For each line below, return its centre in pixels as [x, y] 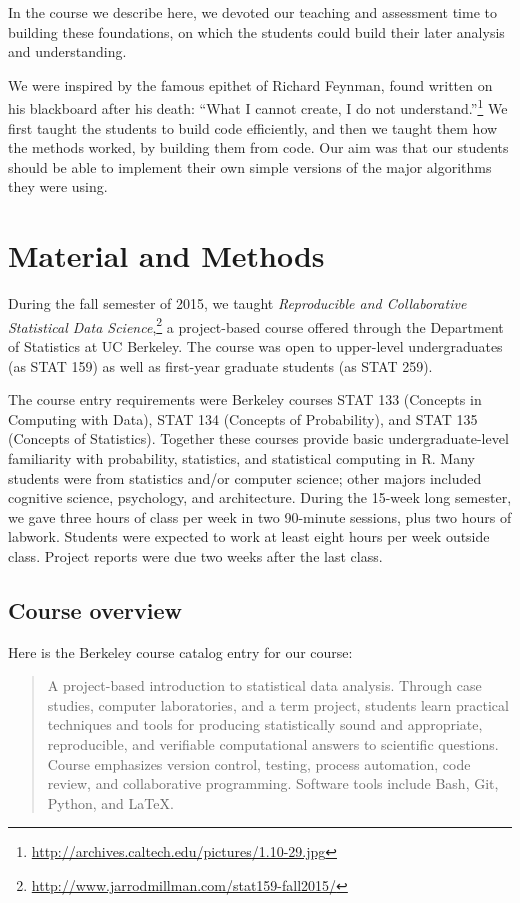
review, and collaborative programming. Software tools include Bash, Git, [273, 783]
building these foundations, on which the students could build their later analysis [256, 31]
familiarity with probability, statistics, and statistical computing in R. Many [241, 457]
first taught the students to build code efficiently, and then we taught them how [253, 127]
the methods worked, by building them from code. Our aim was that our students [258, 147]
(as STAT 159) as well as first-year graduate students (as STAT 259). [220, 365]
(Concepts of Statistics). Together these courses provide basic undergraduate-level [258, 438]
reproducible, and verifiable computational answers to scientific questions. [273, 744]
